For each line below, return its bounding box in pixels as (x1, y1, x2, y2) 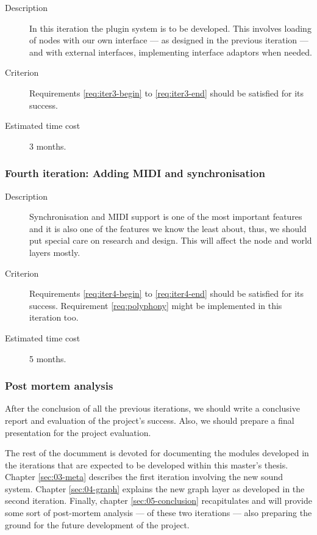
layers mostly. (29, 246, 80, 258)
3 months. (29, 139, 66, 152)
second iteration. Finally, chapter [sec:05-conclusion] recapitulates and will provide (5, 494, 312, 507)
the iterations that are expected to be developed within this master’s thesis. (5, 458, 288, 471)
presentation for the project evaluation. (5, 426, 151, 439)
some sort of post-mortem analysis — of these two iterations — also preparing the (5, 506, 312, 519)
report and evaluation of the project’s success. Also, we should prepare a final (5, 413, 294, 426)
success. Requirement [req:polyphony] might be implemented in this (29, 299, 282, 311)
